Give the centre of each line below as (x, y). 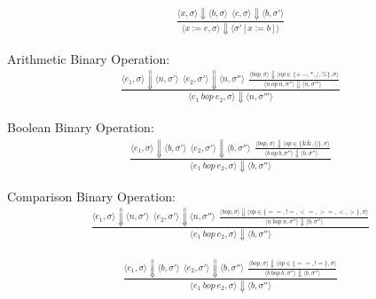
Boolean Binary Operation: (81, 127)
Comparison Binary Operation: (91, 196)
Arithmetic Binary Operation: (89, 58)
